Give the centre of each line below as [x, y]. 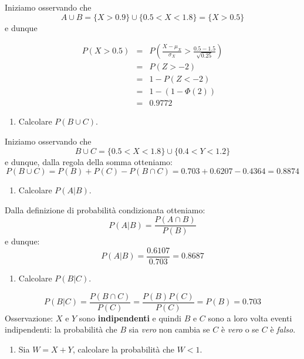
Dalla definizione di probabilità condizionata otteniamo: [105, 209]
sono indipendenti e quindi [130, 318]
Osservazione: [29, 318]
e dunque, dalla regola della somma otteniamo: [89, 161]
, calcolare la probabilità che [124, 349]
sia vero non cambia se [169, 329]
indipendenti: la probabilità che [61, 329]
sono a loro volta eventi [250, 318]
